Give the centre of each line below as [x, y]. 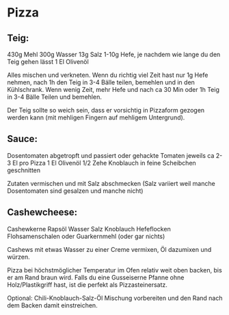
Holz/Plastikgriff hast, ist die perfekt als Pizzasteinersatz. [87, 284]
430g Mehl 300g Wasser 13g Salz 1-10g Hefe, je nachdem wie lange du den [114, 54]
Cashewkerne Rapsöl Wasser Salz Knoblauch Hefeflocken [89, 229]
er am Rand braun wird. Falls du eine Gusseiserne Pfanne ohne [96, 277]
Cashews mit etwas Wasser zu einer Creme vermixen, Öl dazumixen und [109, 249]
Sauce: [22, 139]
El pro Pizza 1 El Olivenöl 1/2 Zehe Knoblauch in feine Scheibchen [104, 163]
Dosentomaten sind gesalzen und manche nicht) [75, 191]
